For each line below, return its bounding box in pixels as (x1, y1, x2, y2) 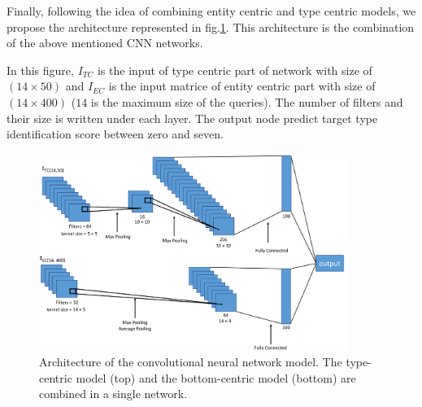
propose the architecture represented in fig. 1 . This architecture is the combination (7, 18, 415, 35)
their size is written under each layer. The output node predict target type (7, 109, 378, 126)
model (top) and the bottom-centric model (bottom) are (76, 369, 356, 386)
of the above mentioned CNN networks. (7, 34, 203, 51)
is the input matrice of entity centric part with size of (108, 77, 376, 94)
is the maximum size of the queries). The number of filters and (90, 93, 403, 110)
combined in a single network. (39, 385, 188, 402)
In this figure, (7, 61, 74, 78)
